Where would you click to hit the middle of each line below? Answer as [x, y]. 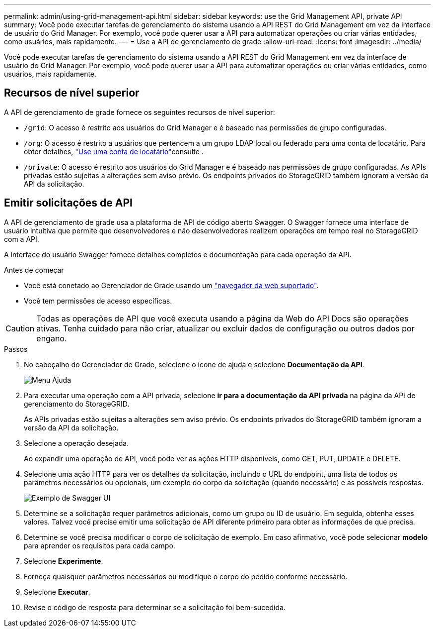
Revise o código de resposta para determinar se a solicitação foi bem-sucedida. [155, 607]
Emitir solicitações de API [68, 203]
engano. [52, 338]
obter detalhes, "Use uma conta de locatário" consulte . [114, 151]
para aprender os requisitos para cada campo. [100, 545]
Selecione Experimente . [64, 561]
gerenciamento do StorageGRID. [77, 404]
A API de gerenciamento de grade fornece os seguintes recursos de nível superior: [140, 112]
